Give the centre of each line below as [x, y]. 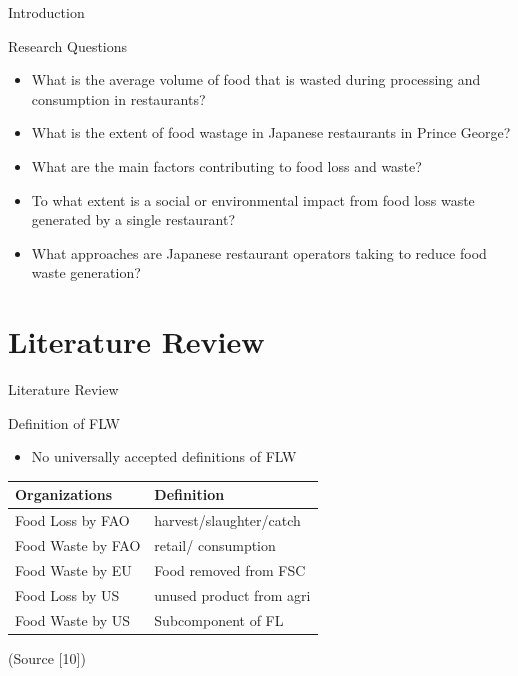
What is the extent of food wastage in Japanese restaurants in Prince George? [271, 132]
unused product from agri [232, 594]
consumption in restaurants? [118, 98]
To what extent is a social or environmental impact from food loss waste [253, 199]
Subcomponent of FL [219, 619]
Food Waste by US [73, 619]
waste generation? [86, 272]
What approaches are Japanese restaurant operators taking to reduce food [259, 252]
